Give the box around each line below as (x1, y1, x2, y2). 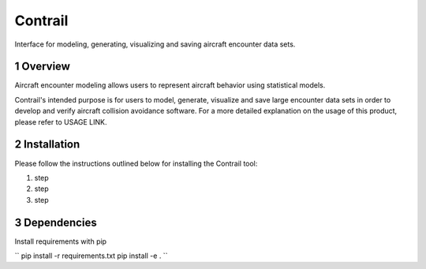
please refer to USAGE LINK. (14, 117, 107, 126)
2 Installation (14, 138, 80, 151)
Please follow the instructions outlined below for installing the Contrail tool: (14, 159, 258, 168)
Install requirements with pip (14, 237, 106, 246)
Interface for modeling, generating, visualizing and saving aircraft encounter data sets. (14, 39, 296, 49)
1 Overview (14, 60, 71, 73)
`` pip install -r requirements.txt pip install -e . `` (14, 251, 168, 260)
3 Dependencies (14, 215, 98, 229)
